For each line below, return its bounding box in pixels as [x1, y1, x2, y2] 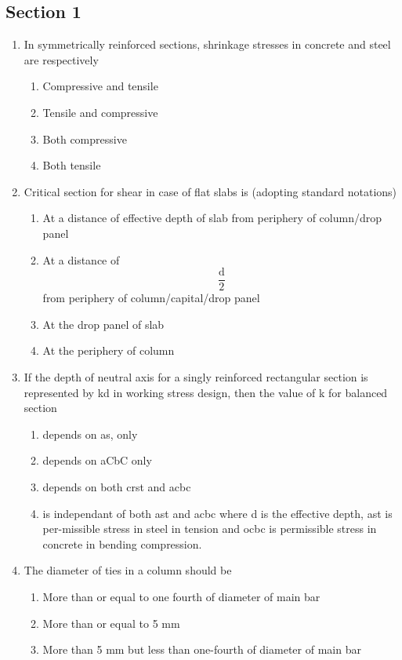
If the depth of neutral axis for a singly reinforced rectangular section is [24, 368, 368, 385]
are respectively [24, 51, 99, 67]
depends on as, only [42, 425, 138, 442]
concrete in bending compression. [42, 535, 202, 552]
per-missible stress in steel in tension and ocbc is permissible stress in [42, 520, 377, 537]
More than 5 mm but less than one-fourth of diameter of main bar [42, 641, 361, 658]
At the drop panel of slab [42, 315, 165, 332]
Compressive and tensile [42, 78, 158, 94]
